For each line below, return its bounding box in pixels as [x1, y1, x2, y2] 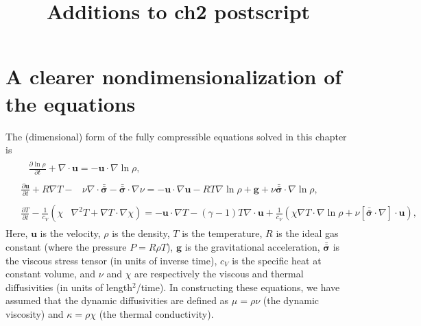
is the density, [112, 226, 170, 240]
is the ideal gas [276, 226, 339, 240]
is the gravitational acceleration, [184, 239, 320, 253]
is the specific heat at [232, 253, 322, 267]
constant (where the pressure [5, 239, 127, 253]
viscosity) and [5, 306, 64, 321]
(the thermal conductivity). [99, 306, 214, 321]
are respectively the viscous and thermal [134, 266, 304, 281]
